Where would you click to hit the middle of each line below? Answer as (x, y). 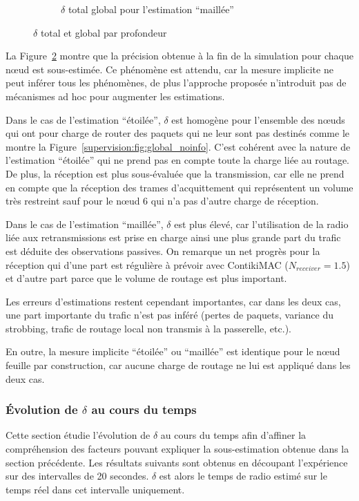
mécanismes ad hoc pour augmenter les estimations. (115, 96)
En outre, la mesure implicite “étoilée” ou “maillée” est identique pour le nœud (173, 351)
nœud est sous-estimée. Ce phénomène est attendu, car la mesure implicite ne (169, 69)
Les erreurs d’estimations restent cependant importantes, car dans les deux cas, (173, 301)
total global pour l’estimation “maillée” (151, 9)
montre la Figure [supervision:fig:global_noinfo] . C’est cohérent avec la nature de (178, 146)
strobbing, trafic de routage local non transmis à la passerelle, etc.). (148, 328)
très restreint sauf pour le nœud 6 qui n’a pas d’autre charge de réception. (162, 201)
